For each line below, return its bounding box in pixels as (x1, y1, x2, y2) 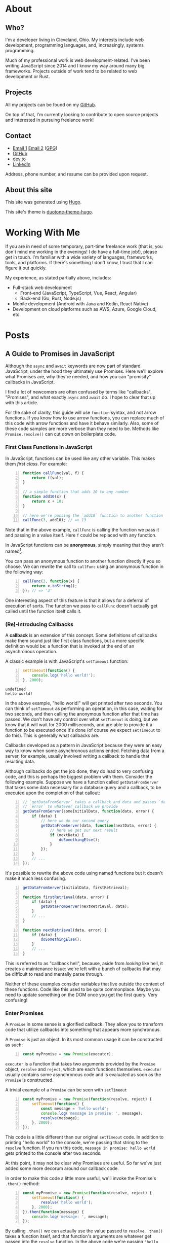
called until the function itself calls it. (5, 608, 82, 614)
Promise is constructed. (5, 1077, 54, 1083)
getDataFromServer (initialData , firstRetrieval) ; (22, 885, 130, 890)
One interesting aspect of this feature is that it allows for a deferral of (5, 597, 149, 603)
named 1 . (5, 547, 23, 554)
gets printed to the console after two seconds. (5, 1150, 102, 1156)
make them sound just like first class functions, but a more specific (5, 637, 145, 644)
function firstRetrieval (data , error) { (22, 895, 109, 900)
